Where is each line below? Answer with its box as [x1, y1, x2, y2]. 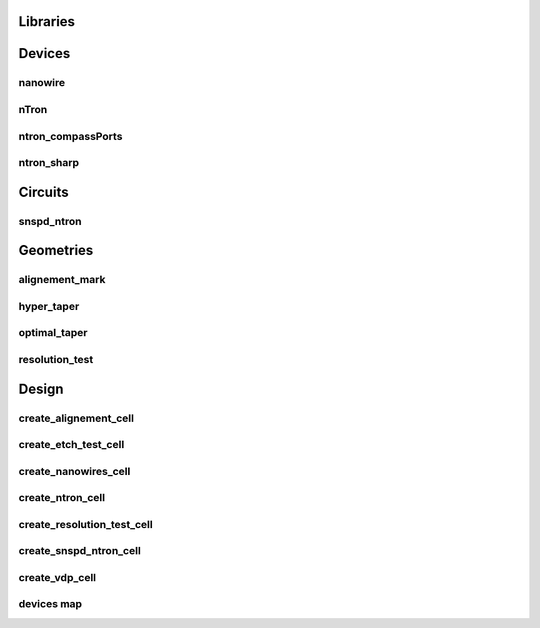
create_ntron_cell [18, 491, 105, 505]
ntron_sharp [18, 156, 80, 170]
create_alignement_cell [18, 411, 135, 425]
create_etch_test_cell [18, 438, 125, 452]
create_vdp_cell [18, 570, 97, 584]
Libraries [18, 13, 75, 30]
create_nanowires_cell [18, 464, 131, 478]
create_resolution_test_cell [18, 517, 154, 531]
